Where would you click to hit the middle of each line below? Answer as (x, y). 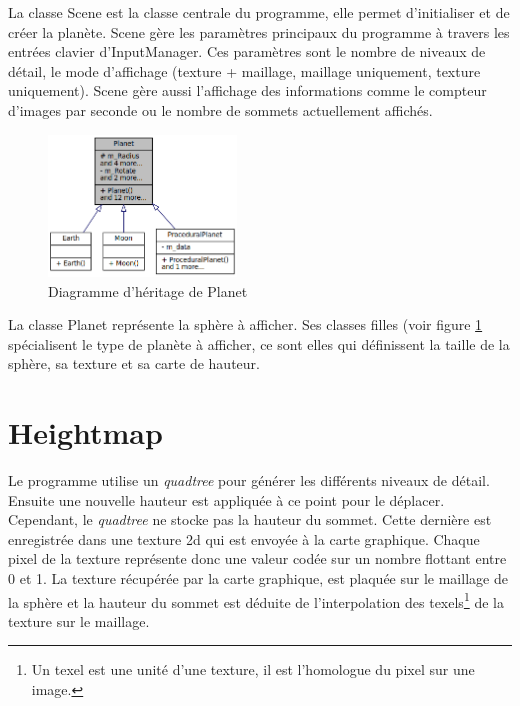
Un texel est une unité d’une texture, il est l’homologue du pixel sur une (253, 669)
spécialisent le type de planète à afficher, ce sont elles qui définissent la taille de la (259, 343)
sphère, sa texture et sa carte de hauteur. (134, 363)
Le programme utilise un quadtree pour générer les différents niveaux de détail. (249, 480)
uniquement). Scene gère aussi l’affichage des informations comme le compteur (247, 90)
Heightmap (85, 432)
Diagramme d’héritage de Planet (148, 290)
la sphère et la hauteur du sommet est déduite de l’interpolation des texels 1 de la (256, 600)
